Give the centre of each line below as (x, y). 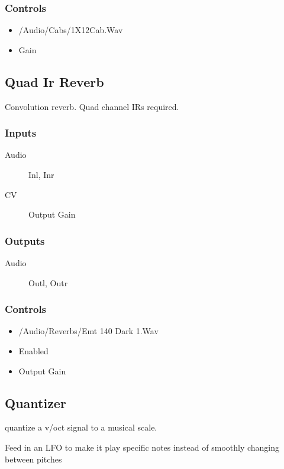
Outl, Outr (48, 282)
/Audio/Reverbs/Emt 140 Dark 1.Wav (88, 331)
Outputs (25, 240)
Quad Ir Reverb (54, 81)
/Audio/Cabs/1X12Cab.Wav (71, 30)
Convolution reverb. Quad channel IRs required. (92, 106)
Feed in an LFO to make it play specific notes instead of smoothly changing (142, 447)
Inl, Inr (41, 175)
